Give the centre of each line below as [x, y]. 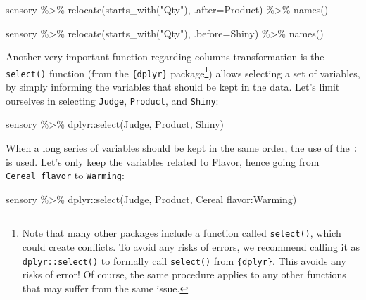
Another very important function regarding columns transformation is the [165, 57]
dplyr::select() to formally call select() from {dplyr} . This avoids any [184, 260]
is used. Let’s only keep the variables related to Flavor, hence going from [163, 161]
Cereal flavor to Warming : [65, 175]
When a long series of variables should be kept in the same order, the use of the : [182, 147]
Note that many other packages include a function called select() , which [182, 233]
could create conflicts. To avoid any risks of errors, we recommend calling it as [191, 247]
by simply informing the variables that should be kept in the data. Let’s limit [173, 87]
